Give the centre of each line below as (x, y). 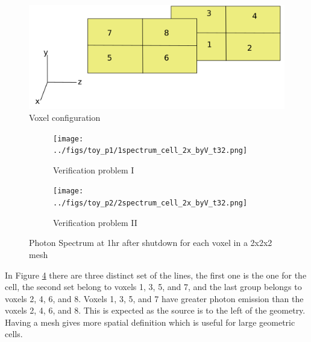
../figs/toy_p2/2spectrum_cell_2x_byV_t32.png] (150, 203)
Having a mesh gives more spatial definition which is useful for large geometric (150, 322)
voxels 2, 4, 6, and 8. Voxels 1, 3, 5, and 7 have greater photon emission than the (154, 298)
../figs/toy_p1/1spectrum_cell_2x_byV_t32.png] (150, 151)
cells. (14, 334)
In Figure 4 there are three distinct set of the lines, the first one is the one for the (156, 275)
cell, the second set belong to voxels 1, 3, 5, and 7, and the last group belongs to (153, 287)
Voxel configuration (65, 117)
